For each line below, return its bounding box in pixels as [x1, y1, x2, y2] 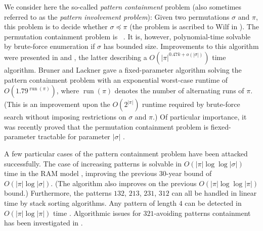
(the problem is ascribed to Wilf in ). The [129, 21, 259, 32]
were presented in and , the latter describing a [4, 51, 147, 62]
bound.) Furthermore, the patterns [4, 188, 112, 198]
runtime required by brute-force [142, 99, 240, 109]
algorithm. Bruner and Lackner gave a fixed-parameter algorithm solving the [4, 64, 242, 75]
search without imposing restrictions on [4, 111, 126, 122]
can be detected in [185, 197, 242, 208]
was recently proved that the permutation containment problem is [4, 121, 208, 132]
